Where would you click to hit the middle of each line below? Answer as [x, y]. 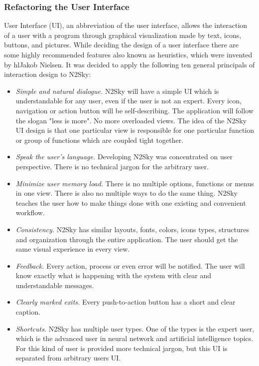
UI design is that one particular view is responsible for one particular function [135, 130]
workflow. [30, 212]
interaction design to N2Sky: [48, 74]
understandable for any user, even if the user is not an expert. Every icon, [129, 101]
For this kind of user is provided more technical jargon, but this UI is [122, 348]
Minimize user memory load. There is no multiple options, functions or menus [135, 183]
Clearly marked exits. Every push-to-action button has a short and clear [126, 302]
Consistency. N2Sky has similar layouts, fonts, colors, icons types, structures [132, 229]
